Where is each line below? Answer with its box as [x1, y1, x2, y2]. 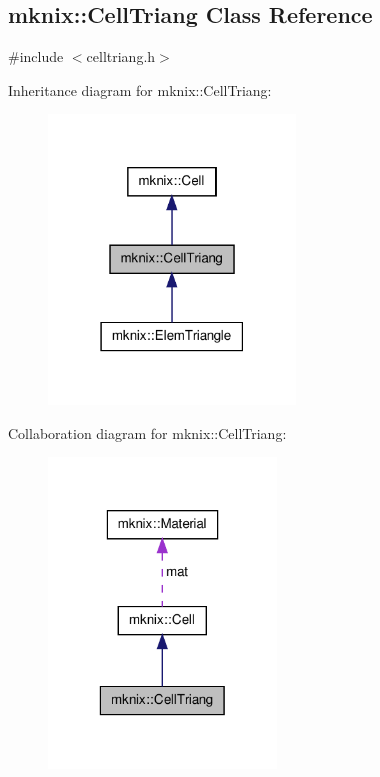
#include [8, 46, 64, 67]
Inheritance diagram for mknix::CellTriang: [8, 79, 272, 100]
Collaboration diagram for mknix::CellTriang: [8, 422, 287, 443]
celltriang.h [86, 46, 156, 67]
